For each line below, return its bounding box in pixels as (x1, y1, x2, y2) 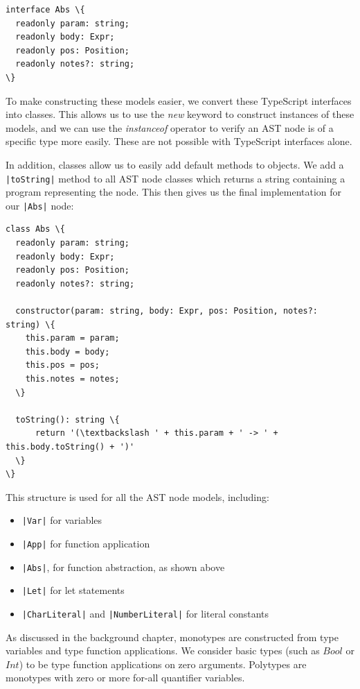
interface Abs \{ (6, 5, 85, 15)
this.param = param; (25, 333, 120, 343)
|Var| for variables (21, 513, 102, 527)
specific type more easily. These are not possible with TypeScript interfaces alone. (6, 134, 352, 148)
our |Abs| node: (6, 198, 74, 212)
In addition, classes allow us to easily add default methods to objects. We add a (6, 157, 344, 171)
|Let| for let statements (21, 583, 125, 597)
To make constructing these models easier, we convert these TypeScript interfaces (6, 93, 352, 108)
